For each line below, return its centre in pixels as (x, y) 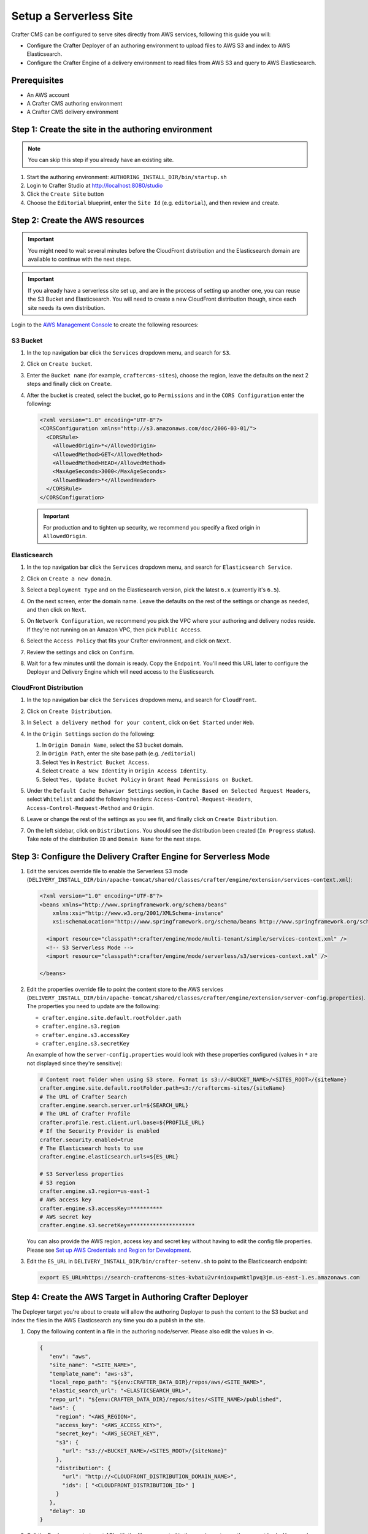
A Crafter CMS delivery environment (73, 112)
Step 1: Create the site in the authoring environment (112, 130)
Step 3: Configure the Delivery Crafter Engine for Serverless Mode (140, 856)
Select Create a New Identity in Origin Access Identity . (125, 771)
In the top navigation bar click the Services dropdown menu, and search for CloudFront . (142, 700)
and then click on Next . (56, 609)
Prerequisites (37, 80)
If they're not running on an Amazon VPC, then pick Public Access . (114, 630)
